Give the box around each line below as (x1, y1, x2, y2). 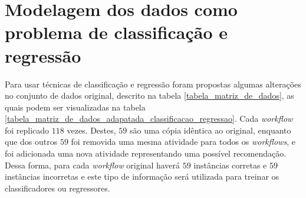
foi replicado (5, 124, 50, 136)
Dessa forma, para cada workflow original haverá (5, 158, 180, 171)
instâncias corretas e (193, 158, 267, 171)
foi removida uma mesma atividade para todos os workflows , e (71, 135, 295, 148)
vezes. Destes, (67, 124, 116, 136)
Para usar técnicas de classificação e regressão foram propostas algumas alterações (5, 77, 301, 90)
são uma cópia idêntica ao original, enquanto (129, 124, 291, 136)
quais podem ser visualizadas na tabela (5, 100, 146, 113)
